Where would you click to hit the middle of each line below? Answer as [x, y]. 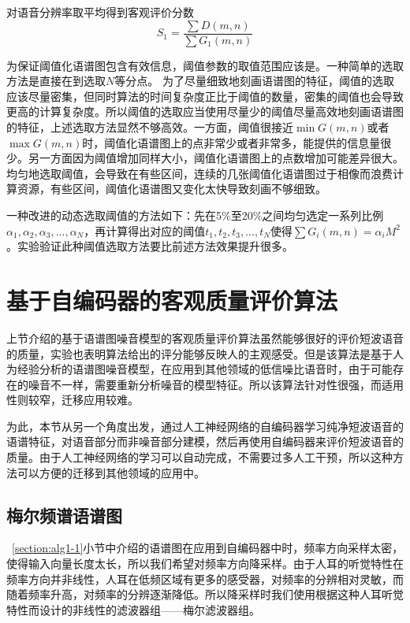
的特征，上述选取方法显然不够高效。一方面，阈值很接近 [150, 127]
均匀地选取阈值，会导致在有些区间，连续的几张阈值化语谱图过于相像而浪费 [199, 173]
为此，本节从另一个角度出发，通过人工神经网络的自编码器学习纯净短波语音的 [205, 426]
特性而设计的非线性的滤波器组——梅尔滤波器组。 [133, 609]
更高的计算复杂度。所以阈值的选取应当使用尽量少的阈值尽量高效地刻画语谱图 [205, 111]
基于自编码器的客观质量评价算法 [172, 300]
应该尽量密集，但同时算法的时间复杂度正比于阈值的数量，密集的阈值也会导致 [205, 96]
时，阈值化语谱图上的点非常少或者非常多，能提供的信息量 [231, 142]
